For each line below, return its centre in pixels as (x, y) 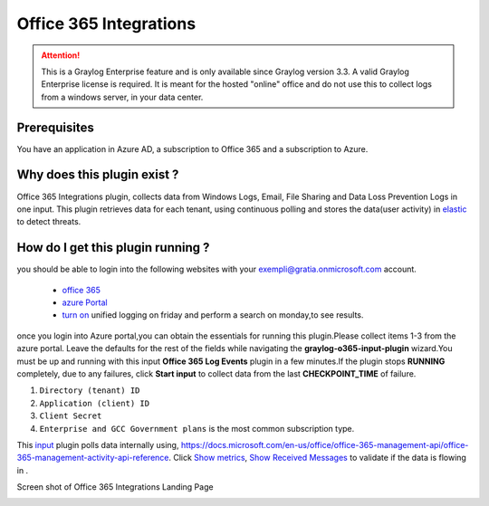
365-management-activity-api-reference (93, 458)
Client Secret (71, 416)
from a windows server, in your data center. (122, 97)
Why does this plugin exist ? (98, 175)
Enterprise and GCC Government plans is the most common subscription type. (197, 428)
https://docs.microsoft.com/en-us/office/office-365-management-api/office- (325, 444)
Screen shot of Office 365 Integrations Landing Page (115, 487)
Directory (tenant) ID (90, 391)
